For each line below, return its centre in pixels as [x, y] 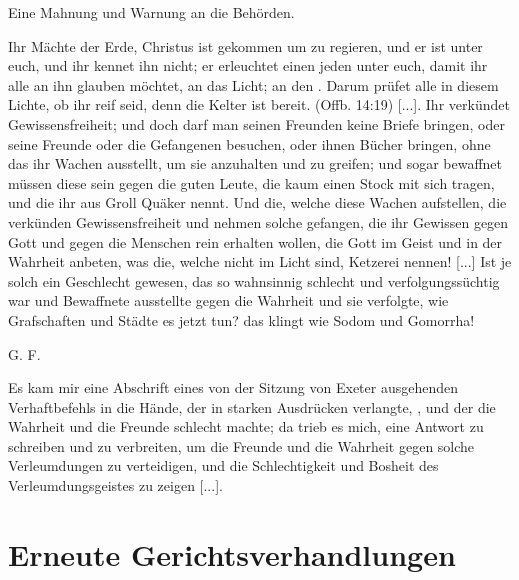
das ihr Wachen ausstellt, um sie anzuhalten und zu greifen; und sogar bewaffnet [255, 163]
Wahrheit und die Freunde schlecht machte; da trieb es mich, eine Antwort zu [246, 426]
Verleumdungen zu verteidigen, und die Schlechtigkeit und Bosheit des [223, 465]
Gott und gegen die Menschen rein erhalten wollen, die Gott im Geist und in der [255, 241]
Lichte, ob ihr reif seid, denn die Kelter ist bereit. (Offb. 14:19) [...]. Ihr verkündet [259, 104]
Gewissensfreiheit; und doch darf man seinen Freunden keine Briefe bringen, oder [256, 123]
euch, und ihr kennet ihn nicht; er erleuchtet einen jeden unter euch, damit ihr [248, 65]
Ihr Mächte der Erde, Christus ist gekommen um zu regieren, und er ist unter [245, 45]
